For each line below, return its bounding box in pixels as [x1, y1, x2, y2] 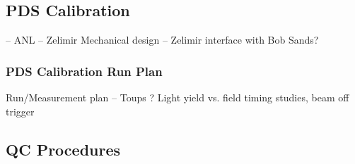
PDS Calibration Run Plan [6, 62, 163, 80]
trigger [6, 103, 35, 118]
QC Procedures [6, 138, 121, 160]
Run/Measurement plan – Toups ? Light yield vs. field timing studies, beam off [6, 90, 349, 105]
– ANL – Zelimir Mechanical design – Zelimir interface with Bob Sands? [6, 32, 319, 47]
